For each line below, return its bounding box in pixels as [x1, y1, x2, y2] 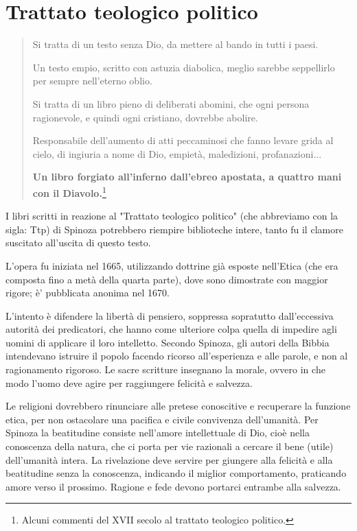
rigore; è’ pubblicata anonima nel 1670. [5, 285, 170, 300]
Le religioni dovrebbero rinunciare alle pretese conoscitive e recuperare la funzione [5, 399, 351, 413]
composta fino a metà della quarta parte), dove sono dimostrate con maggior [5, 272, 328, 286]
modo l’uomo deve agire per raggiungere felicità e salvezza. [5, 375, 253, 390]
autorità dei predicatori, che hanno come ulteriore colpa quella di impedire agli [5, 322, 337, 336]
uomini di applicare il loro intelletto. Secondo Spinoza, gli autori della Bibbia [5, 335, 330, 349]
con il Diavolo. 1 [32, 183, 106, 200]
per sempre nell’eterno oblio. [32, 73, 152, 88]
